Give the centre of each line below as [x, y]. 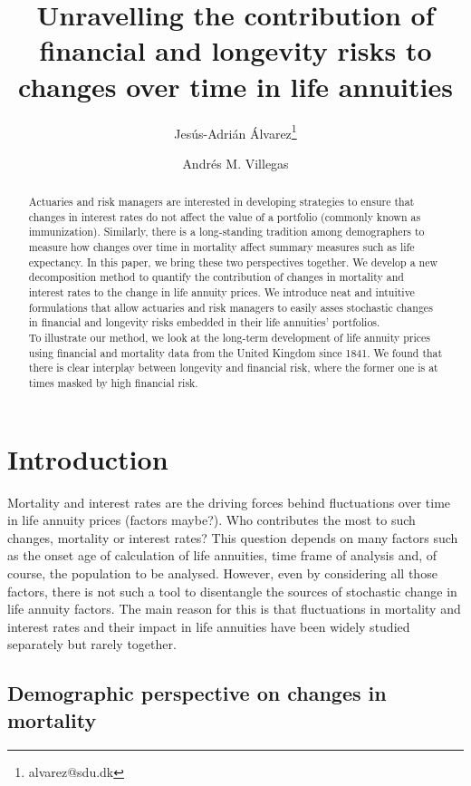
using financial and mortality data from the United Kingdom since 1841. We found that [235, 352]
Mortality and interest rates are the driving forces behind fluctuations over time [229, 502]
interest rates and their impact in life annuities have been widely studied [209, 626]
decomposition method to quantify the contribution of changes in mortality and [216, 277]
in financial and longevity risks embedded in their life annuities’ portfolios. [204, 322]
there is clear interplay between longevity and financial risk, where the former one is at [233, 368]
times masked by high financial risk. [113, 383]
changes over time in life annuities [235, 86]
